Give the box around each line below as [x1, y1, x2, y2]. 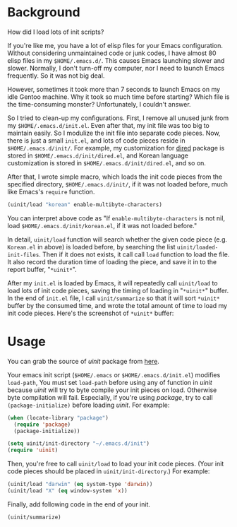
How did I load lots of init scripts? [7, 28, 104, 36]
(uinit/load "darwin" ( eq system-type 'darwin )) [7, 481, 153, 488]
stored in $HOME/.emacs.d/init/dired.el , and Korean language [7, 151, 189, 160]
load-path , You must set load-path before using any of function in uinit [7, 378, 213, 386]
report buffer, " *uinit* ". [7, 265, 78, 273]
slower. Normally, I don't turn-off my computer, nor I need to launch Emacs [7, 64, 224, 72]
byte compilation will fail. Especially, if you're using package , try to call [7, 393, 213, 401]
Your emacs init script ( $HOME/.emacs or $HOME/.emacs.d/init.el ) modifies [7, 370, 221, 379]
